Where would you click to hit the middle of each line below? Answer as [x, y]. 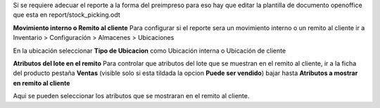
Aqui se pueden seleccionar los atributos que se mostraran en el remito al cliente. [131, 96]
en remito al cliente [42, 83]
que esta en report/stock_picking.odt [67, 15]
